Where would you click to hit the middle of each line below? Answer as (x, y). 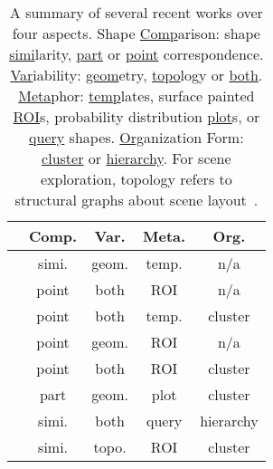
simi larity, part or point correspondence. (136, 54)
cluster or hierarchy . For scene (136, 158)
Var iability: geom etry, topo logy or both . (136, 75)
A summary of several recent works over (136, 12)
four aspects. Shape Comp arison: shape (136, 33)
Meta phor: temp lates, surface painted (136, 96)
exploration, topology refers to (136, 179)
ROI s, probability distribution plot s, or (136, 116)
